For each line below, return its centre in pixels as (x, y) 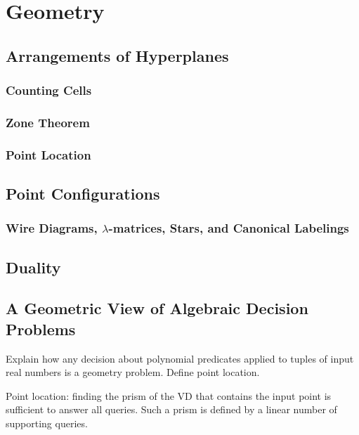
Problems (41, 329)
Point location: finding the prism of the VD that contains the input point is (169, 395)
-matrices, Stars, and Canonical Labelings (229, 228)
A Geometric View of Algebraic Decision (157, 308)
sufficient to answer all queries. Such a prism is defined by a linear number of (171, 409)
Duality (33, 267)
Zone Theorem (48, 122)
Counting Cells (49, 90)
